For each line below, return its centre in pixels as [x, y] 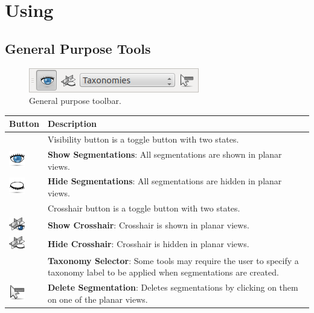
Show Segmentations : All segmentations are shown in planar [165, 154]
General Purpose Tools [78, 48]
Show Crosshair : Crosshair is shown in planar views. [148, 224]
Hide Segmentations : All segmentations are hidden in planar [165, 181]
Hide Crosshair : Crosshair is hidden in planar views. [148, 243]
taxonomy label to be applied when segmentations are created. [163, 272]
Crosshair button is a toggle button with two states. [144, 208]
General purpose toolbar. [75, 101]
